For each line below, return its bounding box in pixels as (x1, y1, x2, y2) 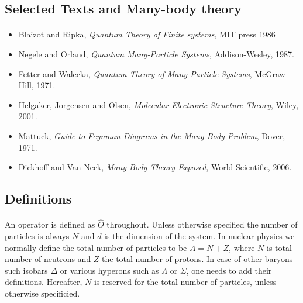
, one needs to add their (186, 264, 272, 276)
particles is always (5, 229, 70, 242)
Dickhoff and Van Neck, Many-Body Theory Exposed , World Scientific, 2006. (18, 161, 292, 173)
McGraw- (254, 67, 288, 80)
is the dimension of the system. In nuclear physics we (104, 229, 295, 242)
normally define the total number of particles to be (5, 241, 187, 253)
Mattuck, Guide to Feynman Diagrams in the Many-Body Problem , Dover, (18, 129, 285, 142)
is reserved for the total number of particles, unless (94, 276, 277, 288)
